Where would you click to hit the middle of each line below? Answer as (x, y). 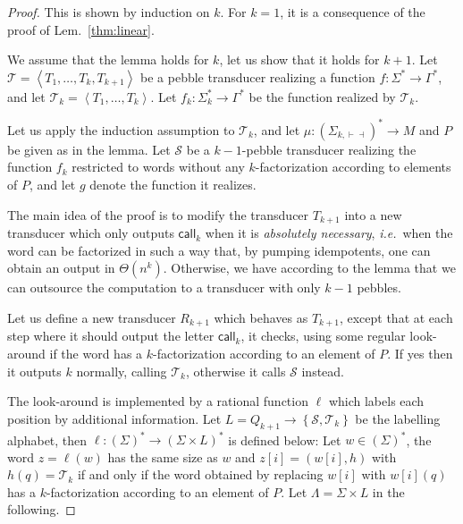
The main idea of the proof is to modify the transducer (158, 214)
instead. (323, 371)
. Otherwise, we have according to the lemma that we (309, 268)
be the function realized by (322, 96)
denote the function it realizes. (173, 185)
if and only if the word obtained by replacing (200, 474)
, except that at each (396, 317)
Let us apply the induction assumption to (121, 129)
